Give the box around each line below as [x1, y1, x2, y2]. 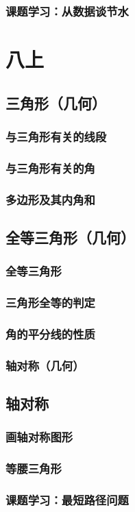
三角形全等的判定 [5, 294, 95, 311]
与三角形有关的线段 [5, 127, 107, 145]
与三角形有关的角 [5, 159, 95, 176]
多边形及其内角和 [5, 191, 95, 208]
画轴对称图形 [5, 428, 73, 446]
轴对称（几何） [5, 356, 84, 374]
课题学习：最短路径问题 [5, 491, 129, 509]
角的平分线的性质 [5, 325, 95, 342]
